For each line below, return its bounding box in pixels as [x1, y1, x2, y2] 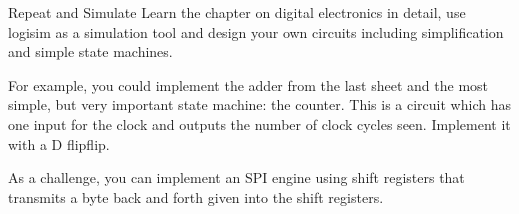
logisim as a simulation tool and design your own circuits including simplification [8, 21, 504, 42]
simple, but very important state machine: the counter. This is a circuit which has [8, 94, 511, 115]
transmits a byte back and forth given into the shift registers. [8, 186, 384, 207]
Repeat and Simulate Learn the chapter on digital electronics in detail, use [8, 2, 466, 22]
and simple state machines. [8, 41, 173, 62]
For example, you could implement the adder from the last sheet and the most [8, 74, 489, 95]
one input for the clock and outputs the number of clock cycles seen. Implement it [8, 113, 511, 134]
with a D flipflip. [8, 133, 110, 154]
